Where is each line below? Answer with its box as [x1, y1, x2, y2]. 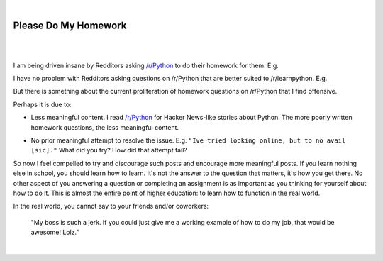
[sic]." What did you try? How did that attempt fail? [30, 146, 187, 155]
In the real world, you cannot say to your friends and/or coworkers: [13, 202, 209, 211]
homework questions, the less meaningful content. [30, 123, 179, 131]
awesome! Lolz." [30, 228, 79, 237]
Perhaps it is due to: [13, 100, 72, 109]
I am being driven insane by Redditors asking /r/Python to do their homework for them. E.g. [13, 61, 279, 70]
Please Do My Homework [13, 19, 127, 31]
